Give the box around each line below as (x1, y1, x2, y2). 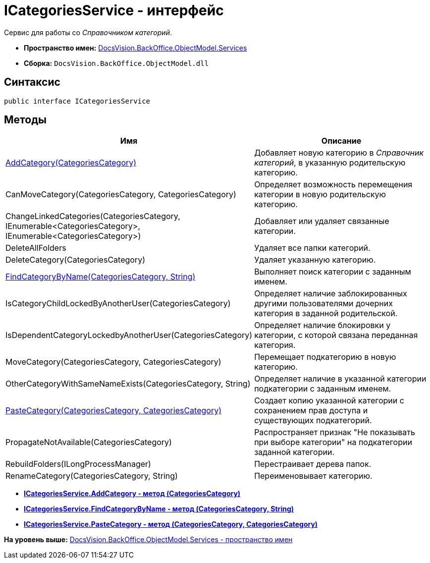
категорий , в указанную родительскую (254, 158, 406, 168)
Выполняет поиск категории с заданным (254, 267, 411, 277)
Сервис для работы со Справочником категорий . (4, 28, 172, 37)
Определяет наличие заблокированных (254, 288, 407, 299)
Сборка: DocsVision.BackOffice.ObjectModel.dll (24, 58, 209, 67)
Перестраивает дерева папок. (254, 459, 372, 469)
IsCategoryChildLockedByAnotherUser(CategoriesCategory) (5, 298, 231, 309)
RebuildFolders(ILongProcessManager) (5, 459, 151, 469)
